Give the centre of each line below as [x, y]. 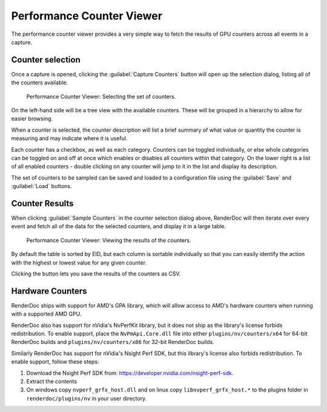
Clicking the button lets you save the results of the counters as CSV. [96, 274]
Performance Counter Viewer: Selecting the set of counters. [101, 96]
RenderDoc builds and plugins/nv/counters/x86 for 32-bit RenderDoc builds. [113, 342]
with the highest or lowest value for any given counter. [79, 262]
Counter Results [42, 203]
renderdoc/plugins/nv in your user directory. [87, 398]
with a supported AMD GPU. [46, 314]
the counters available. [40, 83]
